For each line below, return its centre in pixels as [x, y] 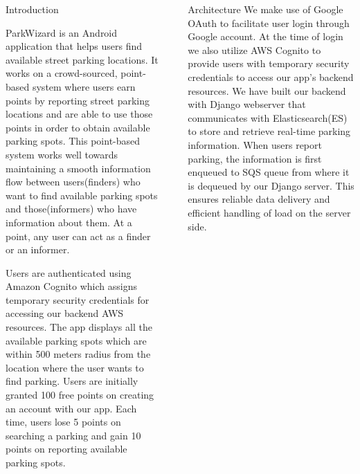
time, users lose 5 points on [63, 422]
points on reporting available [66, 449]
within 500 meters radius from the [78, 354]
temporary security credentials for [78, 299]
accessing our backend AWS [65, 313]
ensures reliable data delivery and [259, 199]
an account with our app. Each [71, 408]
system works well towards [62, 154]
